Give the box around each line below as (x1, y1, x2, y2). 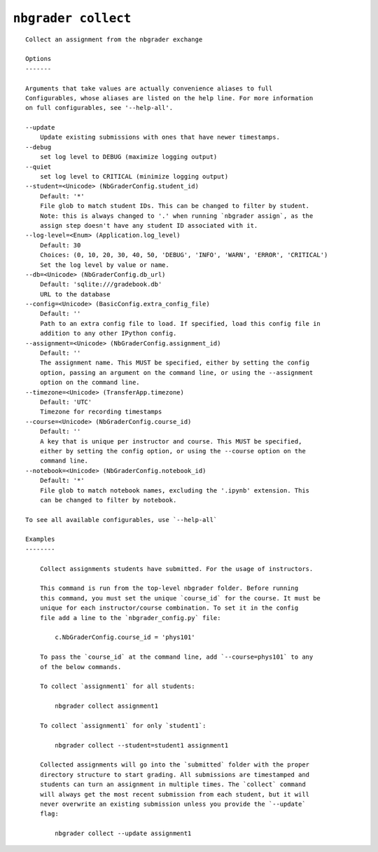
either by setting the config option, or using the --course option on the (39, 447, 306, 455)
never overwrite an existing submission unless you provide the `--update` (39, 800, 306, 809)
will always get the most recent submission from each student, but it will (39, 790, 310, 798)
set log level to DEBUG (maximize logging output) (39, 153, 218, 161)
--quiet (25, 163, 52, 171)
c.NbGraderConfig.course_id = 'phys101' (55, 633, 195, 641)
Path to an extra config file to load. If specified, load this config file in (39, 319, 321, 327)
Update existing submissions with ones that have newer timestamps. (39, 133, 280, 142)
